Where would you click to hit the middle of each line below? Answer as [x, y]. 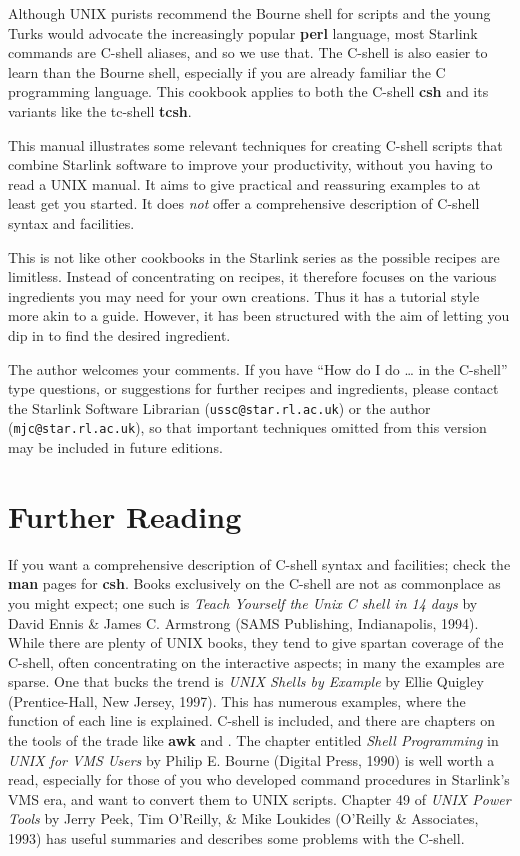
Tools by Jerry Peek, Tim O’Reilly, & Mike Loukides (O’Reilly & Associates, [243, 818]
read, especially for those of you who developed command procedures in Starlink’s [259, 779]
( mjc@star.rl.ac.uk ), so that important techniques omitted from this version [247, 427]
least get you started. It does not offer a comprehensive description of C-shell [244, 203]
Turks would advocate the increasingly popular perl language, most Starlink [243, 32]
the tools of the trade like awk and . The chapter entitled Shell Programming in [253, 740]
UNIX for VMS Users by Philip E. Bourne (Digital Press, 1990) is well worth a [251, 759]
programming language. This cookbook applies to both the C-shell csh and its [248, 91]
